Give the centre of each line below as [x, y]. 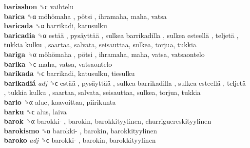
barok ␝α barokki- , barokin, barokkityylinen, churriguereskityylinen [108, 121]
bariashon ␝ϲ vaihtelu [39, 6]
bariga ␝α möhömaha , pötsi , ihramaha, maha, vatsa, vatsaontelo [104, 54]
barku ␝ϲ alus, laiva [35, 111]
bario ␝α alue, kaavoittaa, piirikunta [60, 102]
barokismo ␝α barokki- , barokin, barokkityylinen [81, 130]
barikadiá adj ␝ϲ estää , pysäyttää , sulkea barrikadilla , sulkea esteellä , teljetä [125, 83]
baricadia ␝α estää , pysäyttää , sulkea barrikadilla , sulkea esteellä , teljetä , [121, 35]
